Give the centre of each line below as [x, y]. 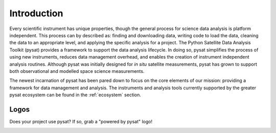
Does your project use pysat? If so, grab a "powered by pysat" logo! [81, 121]
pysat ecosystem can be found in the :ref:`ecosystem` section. [75, 95]
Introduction [36, 13]
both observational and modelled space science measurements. [77, 71]
